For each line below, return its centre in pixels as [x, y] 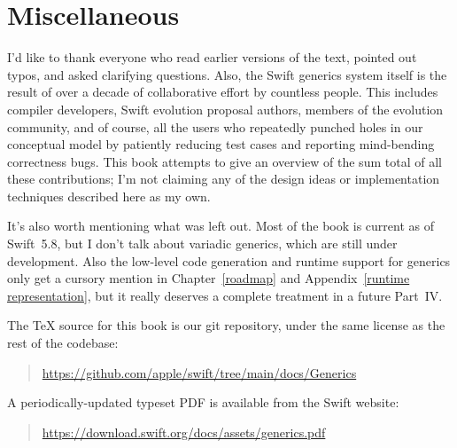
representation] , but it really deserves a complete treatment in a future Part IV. [225, 295]
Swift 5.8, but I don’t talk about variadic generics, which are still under [202, 244]
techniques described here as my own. [109, 196]
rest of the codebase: [63, 343]
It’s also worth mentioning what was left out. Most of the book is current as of [221, 226]
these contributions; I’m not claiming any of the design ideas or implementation [224, 179]
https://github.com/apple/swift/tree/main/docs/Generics [199, 372]
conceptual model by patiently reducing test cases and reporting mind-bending [221, 144]
